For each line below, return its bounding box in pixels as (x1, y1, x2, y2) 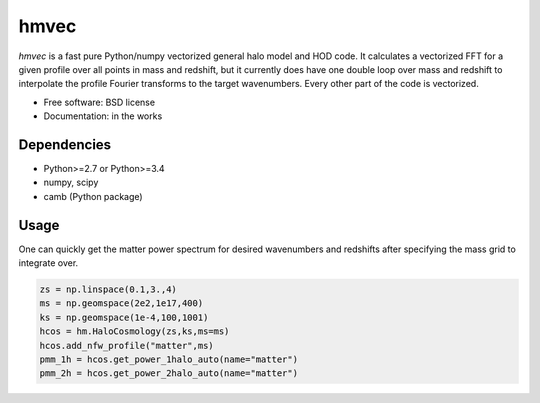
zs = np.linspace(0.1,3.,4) (39, 284, 177, 295)
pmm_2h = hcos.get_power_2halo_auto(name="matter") (39, 368, 299, 379)
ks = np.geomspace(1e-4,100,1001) (39, 311, 209, 323)
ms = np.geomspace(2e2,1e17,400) (39, 298, 204, 309)
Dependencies (18, 136, 112, 153)
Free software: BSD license (43, 96, 155, 108)
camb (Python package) (43, 190, 144, 202)
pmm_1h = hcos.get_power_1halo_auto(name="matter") (39, 354, 299, 365)
